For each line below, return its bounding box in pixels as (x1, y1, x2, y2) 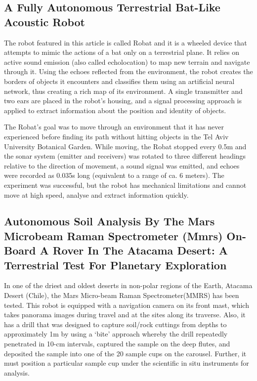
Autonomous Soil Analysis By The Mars (4, 213, 215, 229)
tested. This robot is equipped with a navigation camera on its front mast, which (4, 299, 249, 310)
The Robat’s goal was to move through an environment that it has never (4, 122, 224, 132)
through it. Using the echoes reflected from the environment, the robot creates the (4, 66, 253, 77)
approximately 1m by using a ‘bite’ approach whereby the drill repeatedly (4, 329, 228, 339)
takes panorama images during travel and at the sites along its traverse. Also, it (4, 309, 246, 320)
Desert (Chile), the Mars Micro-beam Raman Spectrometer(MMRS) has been (4, 290, 239, 300)
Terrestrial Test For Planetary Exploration (4, 257, 227, 272)
